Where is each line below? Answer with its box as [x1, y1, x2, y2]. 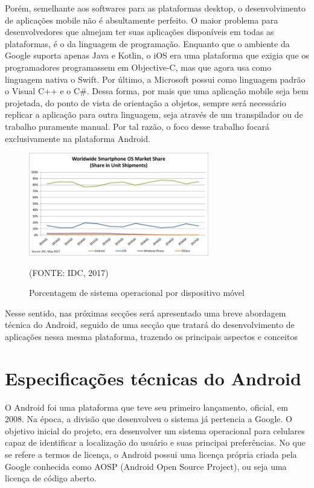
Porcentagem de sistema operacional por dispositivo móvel [29, 286, 245, 299]
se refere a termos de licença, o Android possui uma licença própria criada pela [5, 448, 297, 461]
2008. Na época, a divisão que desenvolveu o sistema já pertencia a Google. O [5, 413, 293, 425]
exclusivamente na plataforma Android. [5, 132, 150, 144]
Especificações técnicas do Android [5, 365, 301, 390]
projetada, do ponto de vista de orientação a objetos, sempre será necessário [5, 96, 286, 109]
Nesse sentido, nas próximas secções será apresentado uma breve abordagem [5, 306, 286, 319]
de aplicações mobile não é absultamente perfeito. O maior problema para [5, 13, 278, 26]
